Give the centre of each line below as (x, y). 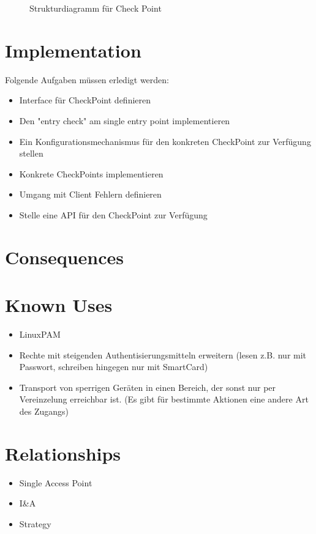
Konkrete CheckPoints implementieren (91, 173)
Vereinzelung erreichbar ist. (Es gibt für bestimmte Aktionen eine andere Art (164, 399)
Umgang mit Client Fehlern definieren (90, 194)
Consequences (65, 257)
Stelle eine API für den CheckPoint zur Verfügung (113, 214)
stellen (31, 153)
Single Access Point (56, 482)
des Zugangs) (44, 411)
